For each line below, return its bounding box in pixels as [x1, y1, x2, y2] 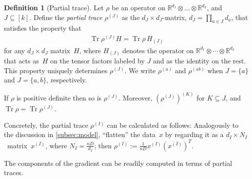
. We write [124, 65, 156, 75]
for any [4, 45, 25, 55]
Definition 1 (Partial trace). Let [4, 2, 104, 12]
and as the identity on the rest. [153, 56, 246, 66]
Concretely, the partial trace [4, 119, 88, 130]
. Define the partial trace [29, 12, 102, 22]
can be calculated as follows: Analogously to [107, 119, 239, 130]
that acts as [4, 56, 39, 66]
